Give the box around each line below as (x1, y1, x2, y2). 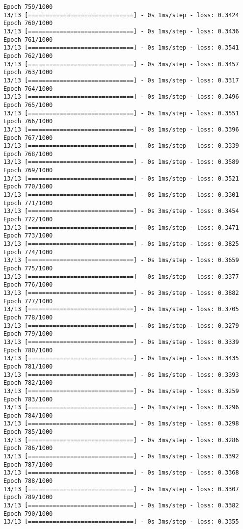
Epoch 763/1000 (3, 69, 53, 76)
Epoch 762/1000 (3, 52, 53, 59)
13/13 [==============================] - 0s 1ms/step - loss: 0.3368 (3, 469, 239, 476)
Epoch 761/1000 (3, 36, 53, 43)
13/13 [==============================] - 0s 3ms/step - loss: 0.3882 (3, 289, 239, 296)
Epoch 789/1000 (3, 494, 53, 501)
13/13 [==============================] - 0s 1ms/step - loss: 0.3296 (3, 404, 239, 411)
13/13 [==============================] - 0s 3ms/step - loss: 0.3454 (3, 208, 239, 215)
